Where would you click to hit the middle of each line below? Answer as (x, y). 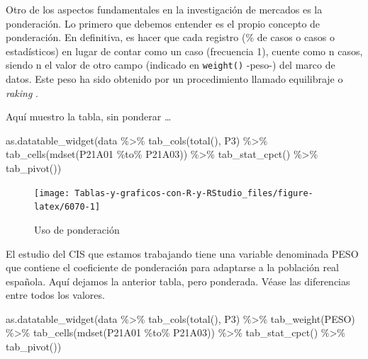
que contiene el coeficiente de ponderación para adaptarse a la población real (173, 267)
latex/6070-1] (67, 207)
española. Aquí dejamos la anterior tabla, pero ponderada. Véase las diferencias (178, 281)
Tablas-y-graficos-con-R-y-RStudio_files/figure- (194, 193)
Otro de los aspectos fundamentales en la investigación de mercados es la (164, 9)
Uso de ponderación (77, 229)
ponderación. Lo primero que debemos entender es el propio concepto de (163, 23)
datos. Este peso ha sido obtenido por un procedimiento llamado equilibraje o (174, 79)
